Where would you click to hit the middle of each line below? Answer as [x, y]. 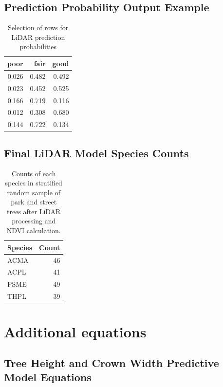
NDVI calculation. [34, 230]
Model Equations [48, 377]
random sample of [34, 192]
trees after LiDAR [34, 211]
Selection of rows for [38, 28]
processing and [34, 221]
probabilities [38, 46]
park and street [34, 202]
